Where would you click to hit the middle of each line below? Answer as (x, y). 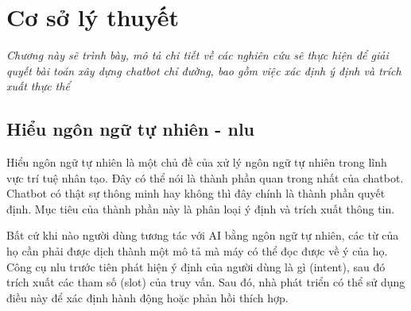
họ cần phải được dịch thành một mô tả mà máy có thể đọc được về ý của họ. (197, 251)
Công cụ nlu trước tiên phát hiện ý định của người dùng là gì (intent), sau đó (196, 266)
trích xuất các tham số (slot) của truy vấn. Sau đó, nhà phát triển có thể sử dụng (206, 282)
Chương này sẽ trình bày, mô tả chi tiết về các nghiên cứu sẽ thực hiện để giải (198, 55)
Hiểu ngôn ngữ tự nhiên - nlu (131, 129)
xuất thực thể (38, 86)
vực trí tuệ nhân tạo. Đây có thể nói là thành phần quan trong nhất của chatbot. (205, 177)
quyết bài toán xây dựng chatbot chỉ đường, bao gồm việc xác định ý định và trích (204, 70)
